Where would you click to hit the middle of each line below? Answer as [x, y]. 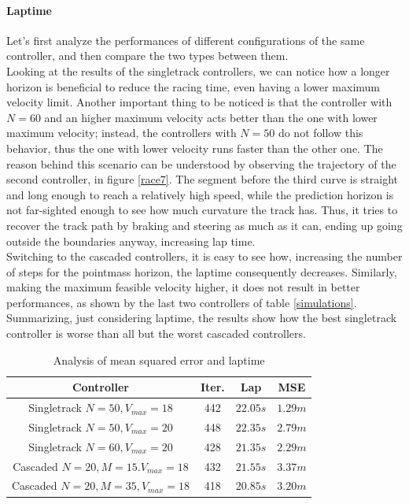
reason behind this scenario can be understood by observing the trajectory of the [201, 163]
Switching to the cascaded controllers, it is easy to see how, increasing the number [204, 256]
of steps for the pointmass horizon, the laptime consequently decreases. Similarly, [202, 271]
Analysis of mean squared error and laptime [159, 359]
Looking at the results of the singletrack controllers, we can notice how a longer [198, 70]
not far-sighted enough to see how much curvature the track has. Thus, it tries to [202, 210]
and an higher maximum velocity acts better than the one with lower [211, 117]
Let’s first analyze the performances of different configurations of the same [186, 40]
